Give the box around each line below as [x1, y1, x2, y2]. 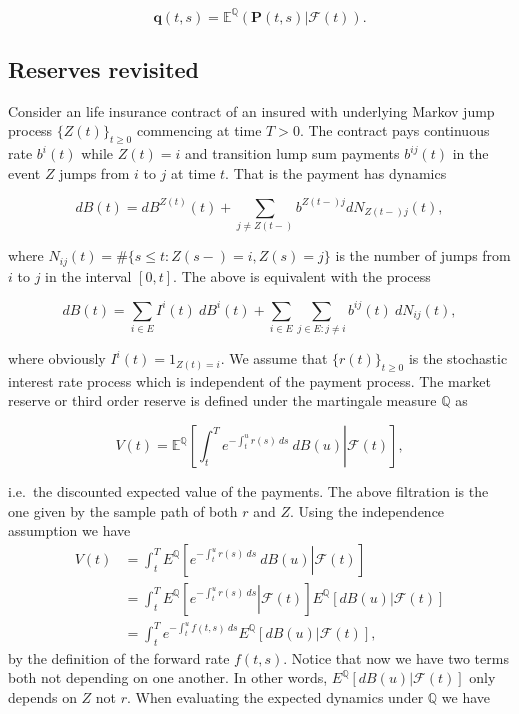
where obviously [8, 348, 106, 369]
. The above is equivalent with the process [173, 265, 431, 286]
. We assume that [220, 348, 328, 369]
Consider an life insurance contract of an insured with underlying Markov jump [8, 100, 495, 121]
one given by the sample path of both [8, 500, 238, 521]
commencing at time [136, 120, 262, 141]
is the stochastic [408, 348, 508, 369]
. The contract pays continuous [299, 120, 490, 141]
